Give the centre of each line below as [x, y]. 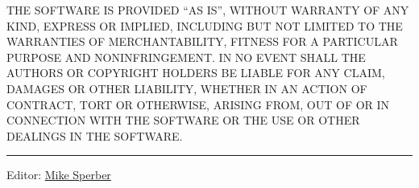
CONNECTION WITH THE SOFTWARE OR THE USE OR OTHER [183, 120]
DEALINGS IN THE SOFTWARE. [95, 135]
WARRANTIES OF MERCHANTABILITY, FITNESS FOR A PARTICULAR [202, 41]
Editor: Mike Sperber [59, 175]
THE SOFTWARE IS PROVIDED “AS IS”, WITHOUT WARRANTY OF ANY [208, 10]
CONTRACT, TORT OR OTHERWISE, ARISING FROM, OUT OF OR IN [198, 104]
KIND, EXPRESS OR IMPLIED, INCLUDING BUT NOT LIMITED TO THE [205, 25]
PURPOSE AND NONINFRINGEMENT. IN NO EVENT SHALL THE [186, 57]
